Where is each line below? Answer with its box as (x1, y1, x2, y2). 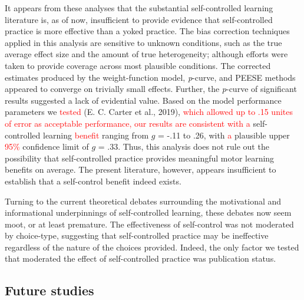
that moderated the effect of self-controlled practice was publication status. (5, 252, 276, 265)
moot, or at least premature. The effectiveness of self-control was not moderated (5, 217, 294, 230)
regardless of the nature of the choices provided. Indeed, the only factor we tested (5, 240, 299, 253)
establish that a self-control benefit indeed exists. (5, 174, 181, 187)
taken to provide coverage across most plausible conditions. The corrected (5, 59, 271, 71)
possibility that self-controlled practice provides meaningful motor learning (5, 151, 275, 164)
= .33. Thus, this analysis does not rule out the (98, 140, 269, 153)
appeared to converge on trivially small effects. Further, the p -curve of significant (5, 83, 297, 95)
